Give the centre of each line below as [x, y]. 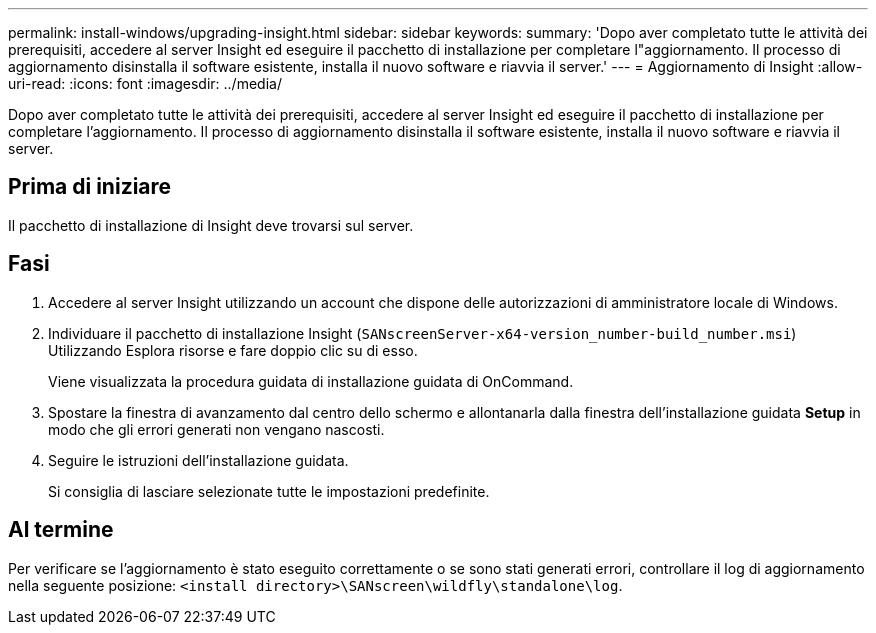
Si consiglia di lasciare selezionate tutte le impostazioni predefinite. [269, 491]
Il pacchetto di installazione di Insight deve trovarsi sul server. [211, 225]
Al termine [61, 530]
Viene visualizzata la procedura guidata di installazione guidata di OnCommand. [311, 381]
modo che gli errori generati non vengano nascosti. [216, 429]
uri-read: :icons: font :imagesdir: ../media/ [145, 83]
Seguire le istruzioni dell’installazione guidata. [198, 460]
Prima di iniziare [90, 187]
